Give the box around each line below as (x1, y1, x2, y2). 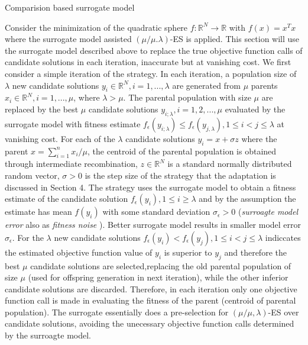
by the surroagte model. (5, 329, 91, 341)
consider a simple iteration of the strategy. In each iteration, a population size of (5, 67, 297, 79)
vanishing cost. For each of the (5, 132, 115, 144)
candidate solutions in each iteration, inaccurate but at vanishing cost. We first (5, 56, 291, 68)
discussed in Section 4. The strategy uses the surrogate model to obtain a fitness (5, 180, 296, 193)
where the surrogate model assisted (5, 33, 132, 45)
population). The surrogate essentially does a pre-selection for (5, 305, 229, 318)
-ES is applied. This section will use (170, 33, 300, 45)
